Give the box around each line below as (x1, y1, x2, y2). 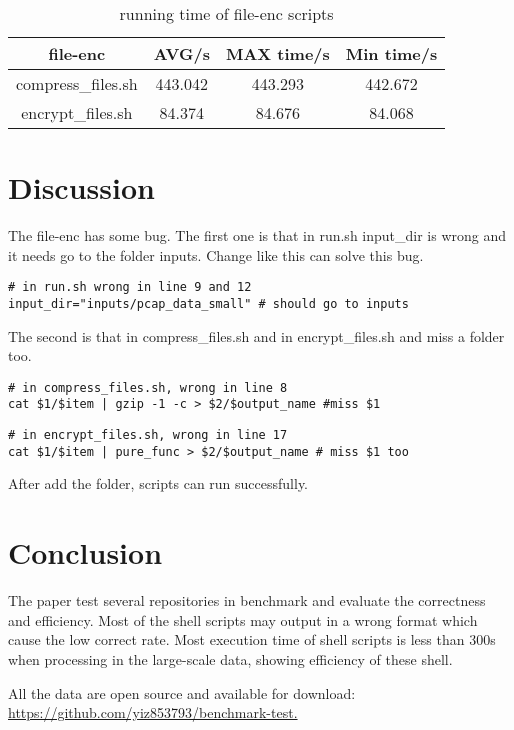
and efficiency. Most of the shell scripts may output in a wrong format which (8, 609, 478, 630)
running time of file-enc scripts (119, 2, 334, 25)
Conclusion (8, 532, 163, 573)
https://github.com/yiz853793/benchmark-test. (8, 702, 298, 723)
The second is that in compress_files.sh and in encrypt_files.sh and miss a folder (8, 325, 505, 346)
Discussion (8, 167, 155, 208)
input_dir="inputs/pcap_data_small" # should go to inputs (8, 296, 409, 311)
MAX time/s (225, 42, 330, 65)
